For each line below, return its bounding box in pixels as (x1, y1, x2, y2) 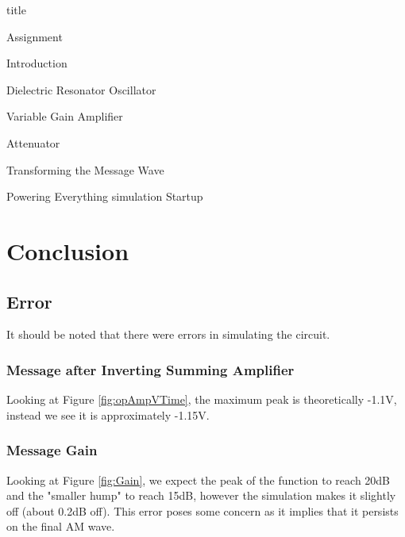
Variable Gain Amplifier (6, 108, 123, 125)
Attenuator (6, 134, 60, 151)
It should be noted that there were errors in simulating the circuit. (6, 326, 330, 343)
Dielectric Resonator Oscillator (6, 81, 156, 98)
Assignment (6, 28, 63, 44)
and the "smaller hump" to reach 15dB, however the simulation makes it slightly (6, 487, 396, 504)
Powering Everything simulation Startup (6, 188, 203, 205)
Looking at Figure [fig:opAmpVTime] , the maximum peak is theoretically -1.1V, (6, 391, 397, 408)
